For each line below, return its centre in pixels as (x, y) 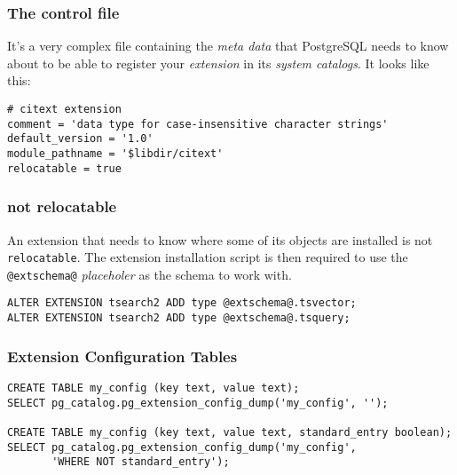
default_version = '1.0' (80, 139)
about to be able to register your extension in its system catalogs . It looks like (218, 63)
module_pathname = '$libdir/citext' (115, 153)
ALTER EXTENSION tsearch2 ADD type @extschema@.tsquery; (179, 318)
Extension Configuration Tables (122, 356)
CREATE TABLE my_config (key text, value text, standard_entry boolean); (230, 432)
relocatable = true (64, 168)
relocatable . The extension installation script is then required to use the (208, 257)
